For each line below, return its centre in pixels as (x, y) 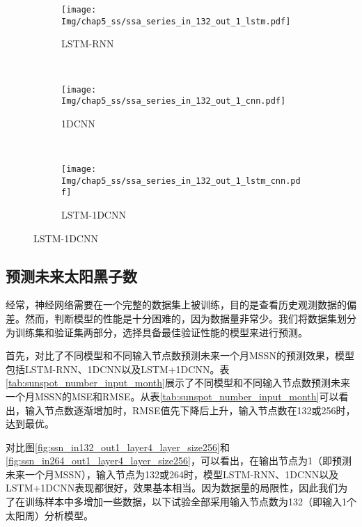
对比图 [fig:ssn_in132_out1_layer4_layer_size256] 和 (118, 447)
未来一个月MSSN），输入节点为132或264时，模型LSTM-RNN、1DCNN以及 (172, 474)
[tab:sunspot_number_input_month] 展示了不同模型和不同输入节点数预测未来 (178, 383)
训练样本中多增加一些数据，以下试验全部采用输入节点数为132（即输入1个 (190, 502)
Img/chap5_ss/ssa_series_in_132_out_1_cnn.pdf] (174, 101)
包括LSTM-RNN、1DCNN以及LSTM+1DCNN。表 (118, 369)
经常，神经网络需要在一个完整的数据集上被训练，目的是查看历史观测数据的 (176, 305)
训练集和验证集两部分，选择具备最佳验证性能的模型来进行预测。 (161, 332)
